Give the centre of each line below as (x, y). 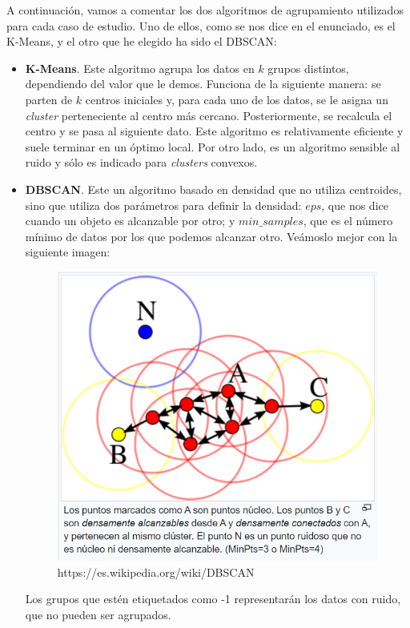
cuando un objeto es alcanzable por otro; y (130, 221)
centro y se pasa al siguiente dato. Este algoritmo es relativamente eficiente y (214, 131)
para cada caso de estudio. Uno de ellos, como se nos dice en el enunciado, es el (201, 25)
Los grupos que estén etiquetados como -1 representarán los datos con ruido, (213, 599)
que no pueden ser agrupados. (98, 614)
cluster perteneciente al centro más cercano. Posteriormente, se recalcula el (209, 115)
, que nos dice (355, 205)
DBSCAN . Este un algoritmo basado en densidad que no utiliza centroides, (213, 189)
